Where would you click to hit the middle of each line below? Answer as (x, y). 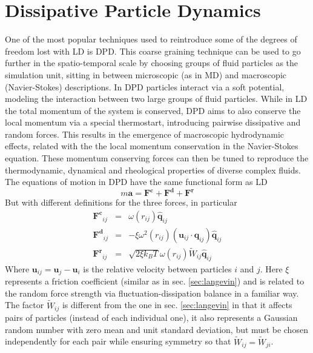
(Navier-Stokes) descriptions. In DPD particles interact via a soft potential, (145, 86)
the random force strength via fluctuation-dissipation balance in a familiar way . (152, 293)
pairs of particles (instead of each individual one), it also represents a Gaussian (151, 318)
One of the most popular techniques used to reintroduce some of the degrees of (151, 39)
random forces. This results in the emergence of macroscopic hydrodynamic (145, 134)
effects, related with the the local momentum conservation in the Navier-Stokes (152, 146)
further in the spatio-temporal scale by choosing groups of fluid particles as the (152, 63)
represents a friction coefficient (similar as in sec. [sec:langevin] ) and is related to (155, 281)
